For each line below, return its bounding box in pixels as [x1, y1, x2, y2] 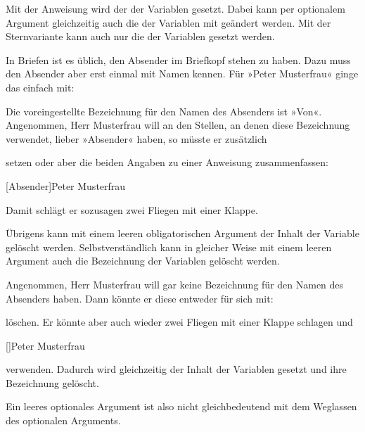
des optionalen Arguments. [6, 413, 121, 428]
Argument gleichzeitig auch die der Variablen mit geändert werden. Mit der [6, 15, 331, 30]
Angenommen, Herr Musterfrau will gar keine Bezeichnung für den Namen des [6, 277, 344, 291]
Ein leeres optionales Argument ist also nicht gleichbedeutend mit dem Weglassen [6, 399, 357, 414]
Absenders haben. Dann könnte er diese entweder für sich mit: [6, 291, 274, 305]
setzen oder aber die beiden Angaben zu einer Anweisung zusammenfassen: [6, 155, 328, 170]
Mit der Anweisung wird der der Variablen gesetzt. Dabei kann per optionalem [6, 1, 345, 15]
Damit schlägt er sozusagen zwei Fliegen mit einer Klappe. [6, 202, 258, 217]
